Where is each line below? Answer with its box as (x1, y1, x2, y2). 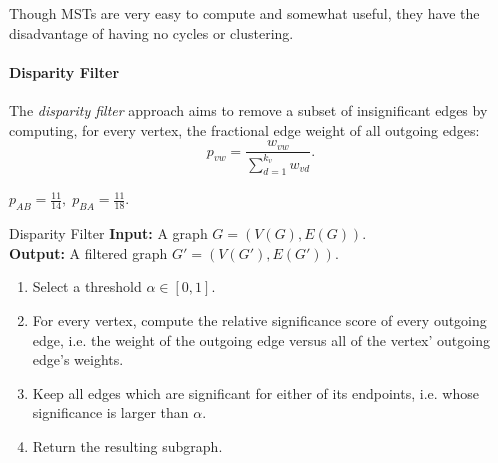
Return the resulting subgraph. (32, 435, 223, 456)
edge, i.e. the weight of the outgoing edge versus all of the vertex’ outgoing (32, 329, 490, 350)
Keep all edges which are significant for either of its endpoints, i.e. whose (32, 382, 479, 403)
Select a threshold (32, 276, 142, 297)
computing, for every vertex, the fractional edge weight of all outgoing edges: (9, 119, 480, 140)
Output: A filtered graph (9, 242, 168, 263)
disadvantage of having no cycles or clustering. (9, 22, 294, 43)
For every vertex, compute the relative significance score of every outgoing (32, 309, 487, 330)
